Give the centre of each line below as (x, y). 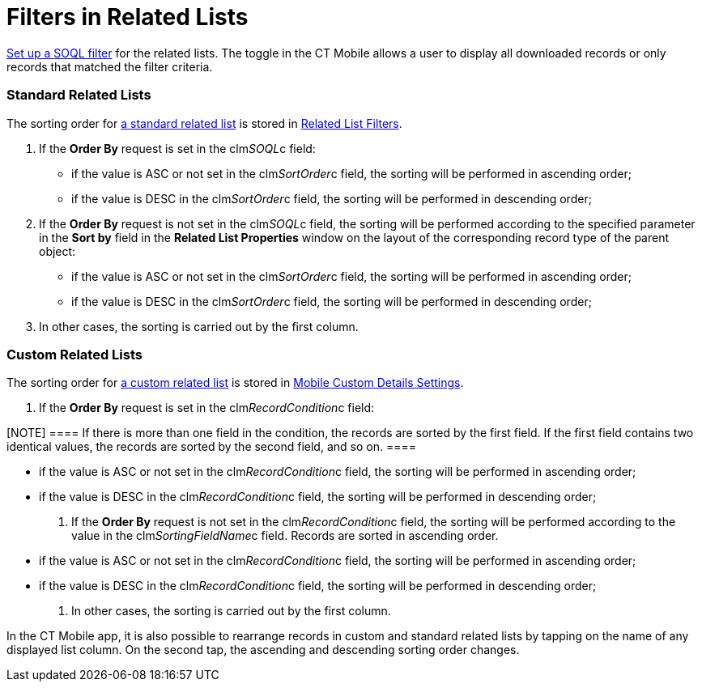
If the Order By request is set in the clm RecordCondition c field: (207, 408)
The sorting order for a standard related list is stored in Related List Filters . (204, 123)
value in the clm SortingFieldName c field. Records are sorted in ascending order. (285, 536)
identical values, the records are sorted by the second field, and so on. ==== (211, 447)
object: (57, 251)
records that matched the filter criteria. (110, 66)
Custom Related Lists (74, 354)
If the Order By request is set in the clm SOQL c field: (177, 148)
